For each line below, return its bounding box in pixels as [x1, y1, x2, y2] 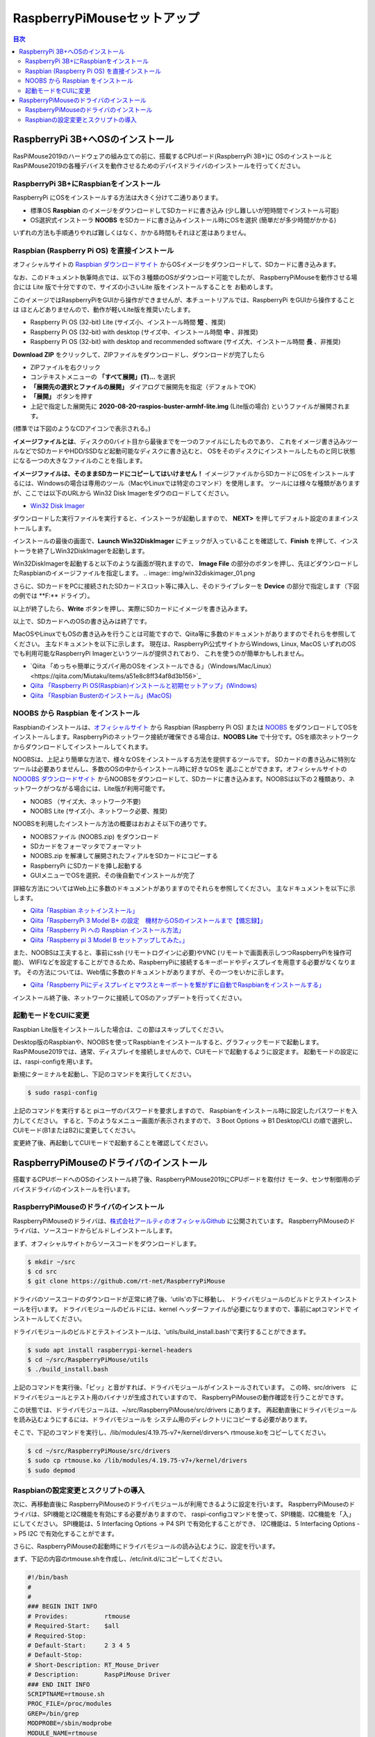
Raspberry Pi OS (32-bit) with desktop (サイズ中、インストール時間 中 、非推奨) [30, 327, 258, 336]
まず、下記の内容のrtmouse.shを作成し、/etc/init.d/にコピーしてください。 [12, 1555, 226, 1563]
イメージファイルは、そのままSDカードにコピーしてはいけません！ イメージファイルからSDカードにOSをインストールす [12, 469, 356, 477]
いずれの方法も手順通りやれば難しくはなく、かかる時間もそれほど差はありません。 [12, 229, 250, 237]
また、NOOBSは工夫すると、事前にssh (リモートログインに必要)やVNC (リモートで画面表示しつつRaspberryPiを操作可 [12, 948, 352, 957]
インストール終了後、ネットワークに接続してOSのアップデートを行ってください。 [12, 994, 246, 1002]
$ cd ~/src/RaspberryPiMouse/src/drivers [27, 1447, 171, 1455]
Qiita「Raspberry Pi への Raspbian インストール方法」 [30, 926, 185, 935]
